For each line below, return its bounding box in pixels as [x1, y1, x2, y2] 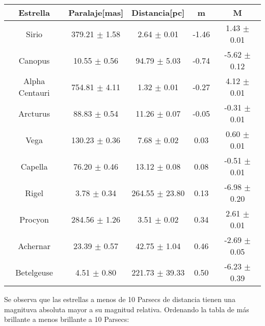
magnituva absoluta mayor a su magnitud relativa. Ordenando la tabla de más [4, 304, 249, 314]
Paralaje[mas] [68, 7, 124, 18]
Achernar [18, 239, 50, 252]
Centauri [18, 87, 50, 98]
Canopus [18, 54, 50, 66]
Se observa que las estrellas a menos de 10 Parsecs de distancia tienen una [4, 294, 235, 304]
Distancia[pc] [131, 7, 185, 18]
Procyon [19, 213, 49, 225]
